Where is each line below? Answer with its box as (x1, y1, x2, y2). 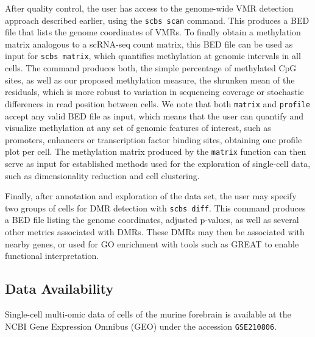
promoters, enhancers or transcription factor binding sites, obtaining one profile (5, 133, 302, 146)
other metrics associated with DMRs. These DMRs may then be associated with (5, 225, 305, 238)
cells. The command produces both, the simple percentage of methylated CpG (5, 62, 297, 74)
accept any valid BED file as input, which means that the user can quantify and (5, 109, 304, 122)
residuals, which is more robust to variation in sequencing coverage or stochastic (5, 85, 304, 98)
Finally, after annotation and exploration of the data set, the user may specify (5, 190, 297, 202)
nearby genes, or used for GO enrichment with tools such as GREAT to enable (5, 237, 299, 250)
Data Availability (5, 279, 114, 298)
